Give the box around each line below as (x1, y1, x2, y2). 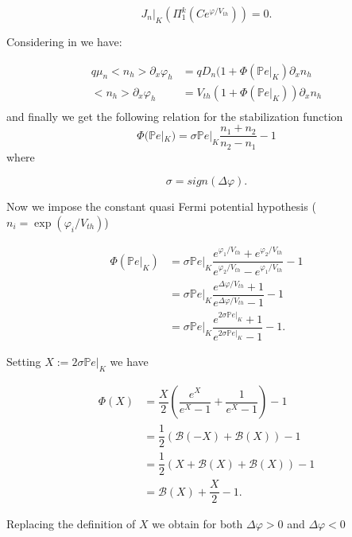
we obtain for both (152, 516, 243, 532)
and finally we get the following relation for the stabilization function (6, 107, 343, 124)
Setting (6, 353, 41, 370)
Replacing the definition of (6, 516, 136, 532)
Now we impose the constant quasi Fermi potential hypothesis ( (6, 198, 316, 215)
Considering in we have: (6, 33, 122, 49)
